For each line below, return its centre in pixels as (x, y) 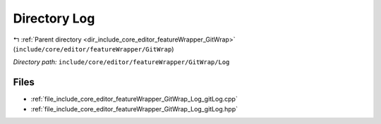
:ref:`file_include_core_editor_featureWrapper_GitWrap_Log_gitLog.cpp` (134, 99)
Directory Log (54, 18)
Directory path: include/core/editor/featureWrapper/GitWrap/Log (121, 62)
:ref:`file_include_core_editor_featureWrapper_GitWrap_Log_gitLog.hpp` (134, 108)
